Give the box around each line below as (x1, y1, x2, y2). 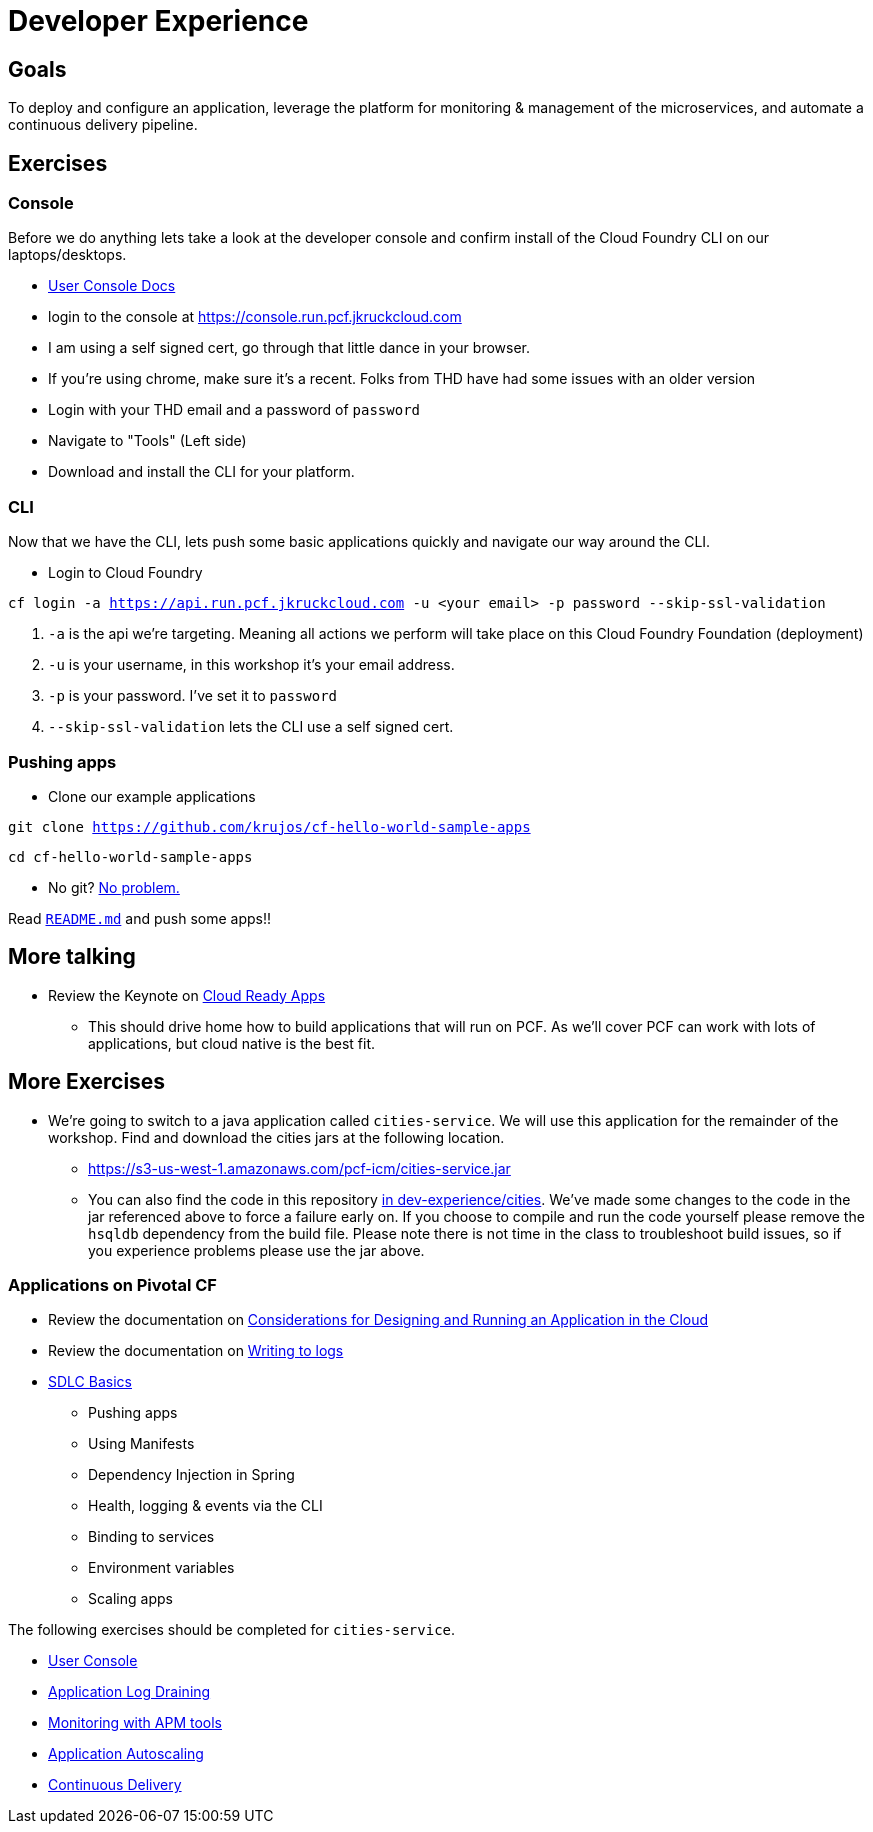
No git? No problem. (48, 878, 180, 896)
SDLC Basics (48, 1373, 132, 1391)
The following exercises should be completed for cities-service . (8, 1621, 456, 1639)
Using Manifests (88, 1435, 195, 1453)
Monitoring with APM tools (48, 1714, 222, 1732)
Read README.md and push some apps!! (8, 909, 271, 927)
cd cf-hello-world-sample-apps (8, 848, 253, 865)
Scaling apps (88, 1590, 173, 1608)
